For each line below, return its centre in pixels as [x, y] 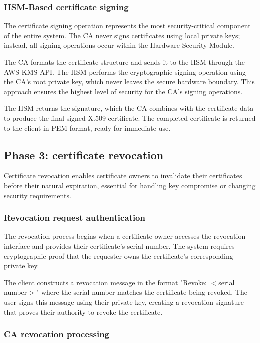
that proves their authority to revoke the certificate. [83, 312]
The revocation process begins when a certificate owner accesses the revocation [125, 236]
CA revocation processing [57, 334]
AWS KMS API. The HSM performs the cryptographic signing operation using [125, 72]
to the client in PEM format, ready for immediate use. [87, 128]
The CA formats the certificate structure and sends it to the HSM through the [124, 62]
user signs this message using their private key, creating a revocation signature [124, 302]
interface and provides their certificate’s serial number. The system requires [119, 246]
